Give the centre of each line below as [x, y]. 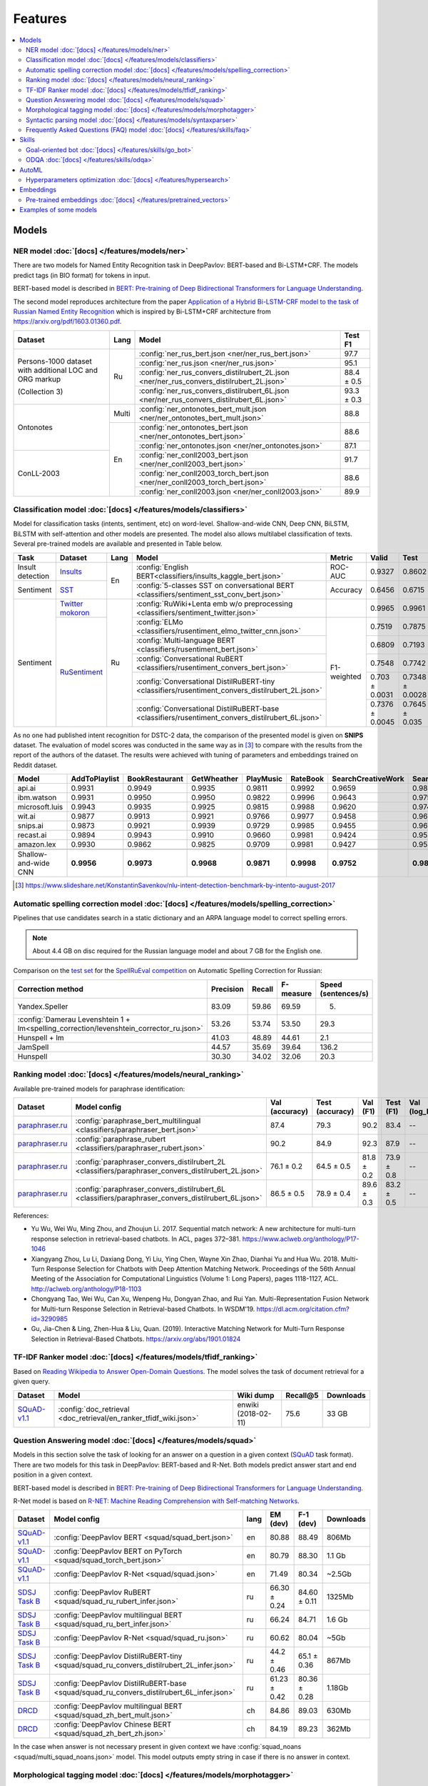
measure [297, 993]
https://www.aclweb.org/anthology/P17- [301, 1239]
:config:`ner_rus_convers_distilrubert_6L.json [214, 391]
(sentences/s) [344, 993]
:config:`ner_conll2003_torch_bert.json [204, 473]
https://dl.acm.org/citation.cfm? [303, 1309]
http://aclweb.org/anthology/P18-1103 [86, 1289]
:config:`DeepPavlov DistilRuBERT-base [120, 1684]
